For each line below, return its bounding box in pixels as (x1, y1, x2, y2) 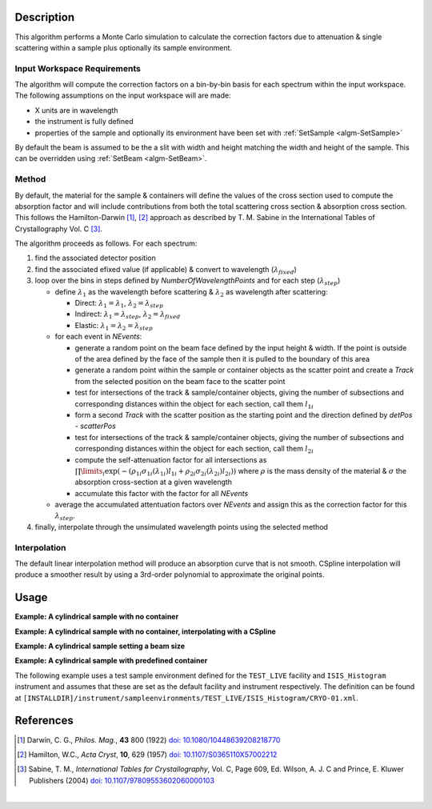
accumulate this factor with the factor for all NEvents (74, 488, 249, 498)
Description (14, 10, 75, 24)
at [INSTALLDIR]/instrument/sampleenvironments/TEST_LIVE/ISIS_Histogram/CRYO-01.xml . (14, 693, 359, 703)
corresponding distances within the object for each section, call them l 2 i (74, 444, 314, 455)
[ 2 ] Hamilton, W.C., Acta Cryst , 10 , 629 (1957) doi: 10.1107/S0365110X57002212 (17, 749, 278, 759)
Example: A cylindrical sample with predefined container (14, 656, 208, 666)
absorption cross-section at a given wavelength (74, 477, 232, 487)
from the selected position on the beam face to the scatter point (74, 376, 286, 386)
